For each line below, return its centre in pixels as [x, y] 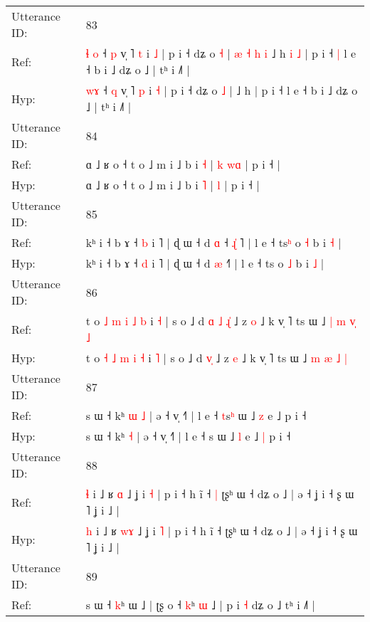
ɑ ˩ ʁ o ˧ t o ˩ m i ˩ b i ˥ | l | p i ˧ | [173, 185]
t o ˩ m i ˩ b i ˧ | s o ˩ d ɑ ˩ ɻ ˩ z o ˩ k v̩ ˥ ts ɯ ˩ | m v [221, 321]
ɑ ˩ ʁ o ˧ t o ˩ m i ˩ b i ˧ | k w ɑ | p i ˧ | [183, 164]
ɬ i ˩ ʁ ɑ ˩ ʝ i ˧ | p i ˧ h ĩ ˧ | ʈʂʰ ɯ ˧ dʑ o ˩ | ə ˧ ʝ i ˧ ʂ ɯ [220, 494]
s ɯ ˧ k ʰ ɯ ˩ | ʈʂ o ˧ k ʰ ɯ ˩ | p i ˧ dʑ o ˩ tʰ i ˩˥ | [200, 605]
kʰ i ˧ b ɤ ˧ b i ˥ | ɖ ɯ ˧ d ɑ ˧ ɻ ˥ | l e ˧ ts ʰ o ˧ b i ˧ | [213, 242]
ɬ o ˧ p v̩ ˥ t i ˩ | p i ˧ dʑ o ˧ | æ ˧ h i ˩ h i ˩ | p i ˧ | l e [221, 53]
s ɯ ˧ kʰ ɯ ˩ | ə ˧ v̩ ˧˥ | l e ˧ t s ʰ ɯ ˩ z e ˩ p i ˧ [196, 415]
